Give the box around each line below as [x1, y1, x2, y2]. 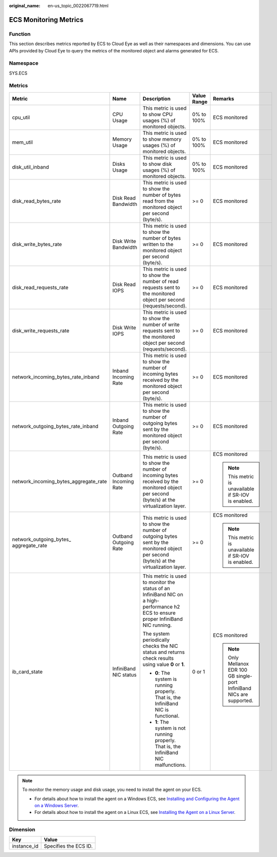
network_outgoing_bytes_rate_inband [12, 423, 99, 429]
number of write [142, 321, 180, 328]
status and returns [142, 649, 185, 655]
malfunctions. [155, 761, 186, 768]
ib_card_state [12, 668, 43, 675]
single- [236, 672, 253, 679]
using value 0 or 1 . [142, 661, 185, 668]
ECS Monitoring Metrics [9, 15, 84, 24]
